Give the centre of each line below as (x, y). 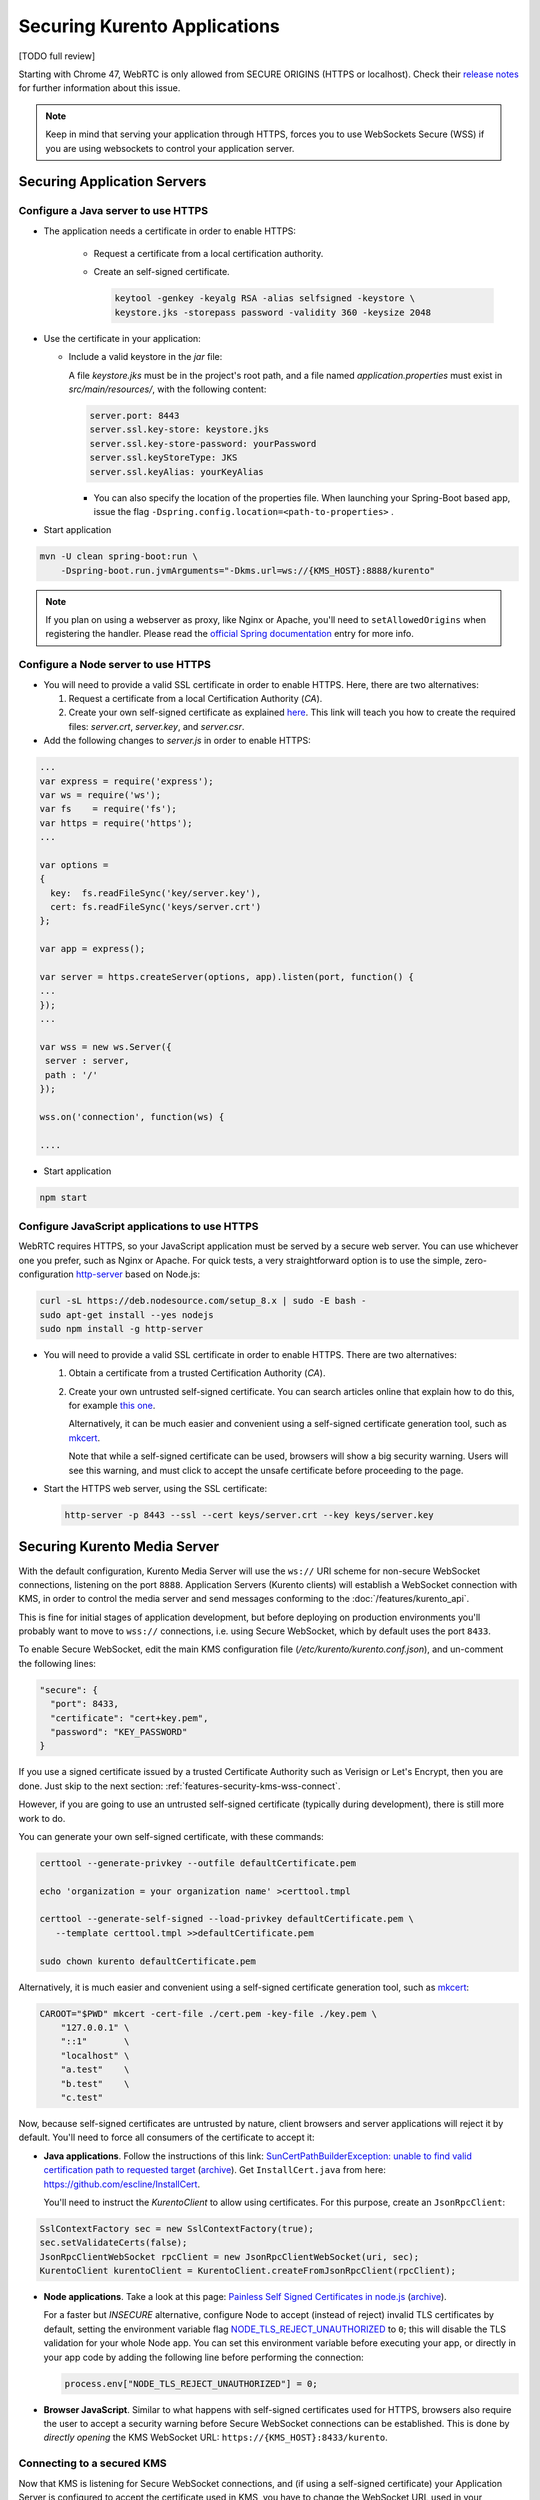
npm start (63, 1197)
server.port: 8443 (134, 415)
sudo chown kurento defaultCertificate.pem (148, 1961)
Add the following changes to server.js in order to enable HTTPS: (177, 741)
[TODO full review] (57, 56)
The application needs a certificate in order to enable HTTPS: (170, 231)
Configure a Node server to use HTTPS (115, 665)
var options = (74, 864)
